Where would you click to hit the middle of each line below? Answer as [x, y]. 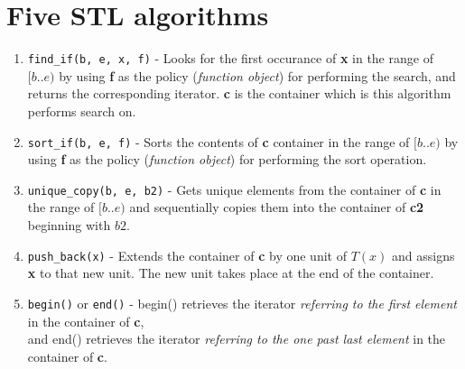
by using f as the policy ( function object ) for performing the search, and [257, 75]
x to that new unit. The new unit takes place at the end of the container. [231, 273]
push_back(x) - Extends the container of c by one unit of [187, 255]
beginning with [69, 225]
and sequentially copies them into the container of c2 [277, 207]
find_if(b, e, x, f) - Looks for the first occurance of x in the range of [230, 58]
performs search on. [82, 111]
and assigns [423, 255]
